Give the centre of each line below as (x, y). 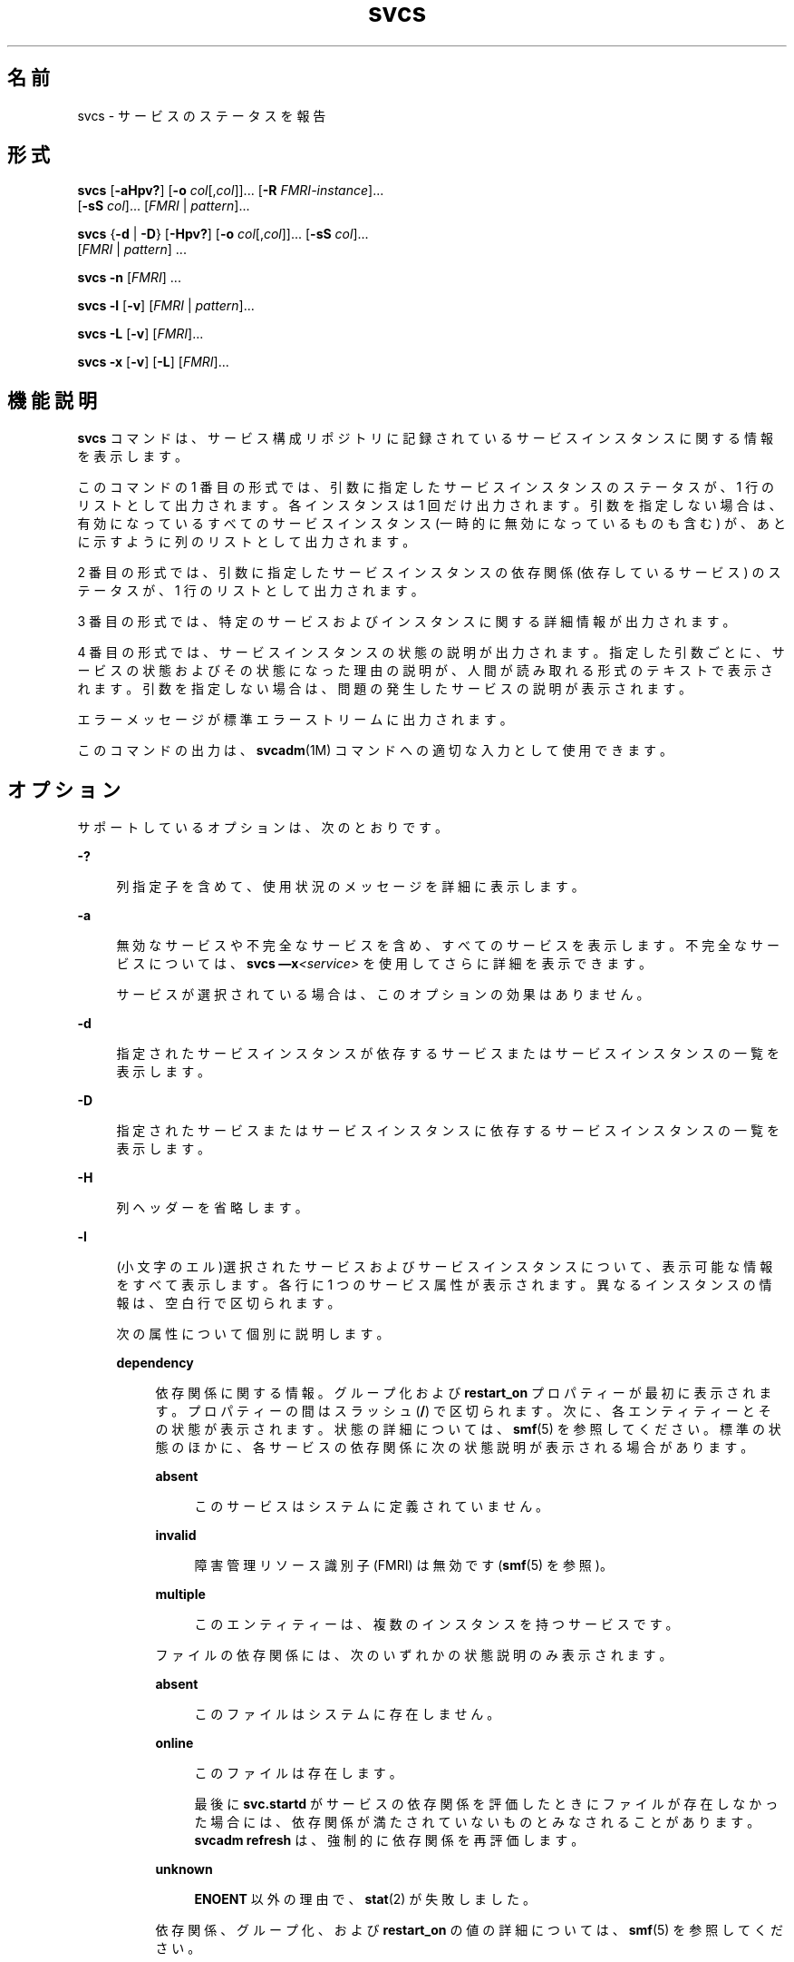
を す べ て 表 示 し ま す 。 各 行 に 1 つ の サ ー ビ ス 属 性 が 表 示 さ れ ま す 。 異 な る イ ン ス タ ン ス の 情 (444, 1285)
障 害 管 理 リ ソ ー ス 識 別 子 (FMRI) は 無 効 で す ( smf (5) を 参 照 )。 (403, 1565)
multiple (180, 1594)
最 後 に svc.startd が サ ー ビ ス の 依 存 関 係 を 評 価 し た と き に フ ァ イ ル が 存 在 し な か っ (486, 1804)
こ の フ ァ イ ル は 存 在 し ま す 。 (298, 1773)
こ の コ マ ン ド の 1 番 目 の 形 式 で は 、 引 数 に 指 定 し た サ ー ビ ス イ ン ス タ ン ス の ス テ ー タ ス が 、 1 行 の (426, 487)
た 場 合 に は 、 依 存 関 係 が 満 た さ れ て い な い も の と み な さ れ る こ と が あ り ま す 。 (477, 1822)
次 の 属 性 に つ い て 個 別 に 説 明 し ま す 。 (253, 1334)
